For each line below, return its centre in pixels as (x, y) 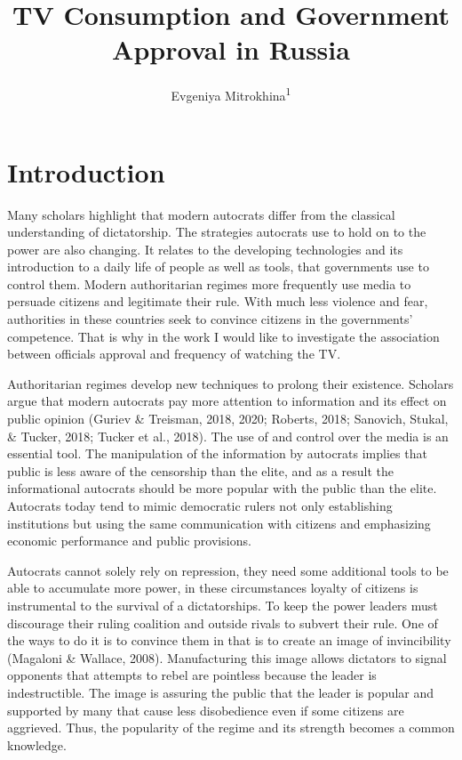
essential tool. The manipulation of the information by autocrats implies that (217, 453)
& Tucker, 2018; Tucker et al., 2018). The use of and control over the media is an (228, 436)
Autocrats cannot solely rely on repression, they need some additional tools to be (228, 570)
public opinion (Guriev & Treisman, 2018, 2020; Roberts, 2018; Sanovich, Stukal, (228, 419)
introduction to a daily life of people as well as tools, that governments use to (218, 267)
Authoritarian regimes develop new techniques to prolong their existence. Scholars (231, 383)
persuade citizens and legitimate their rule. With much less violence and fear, (218, 301)
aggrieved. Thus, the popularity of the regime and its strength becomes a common (231, 728)
